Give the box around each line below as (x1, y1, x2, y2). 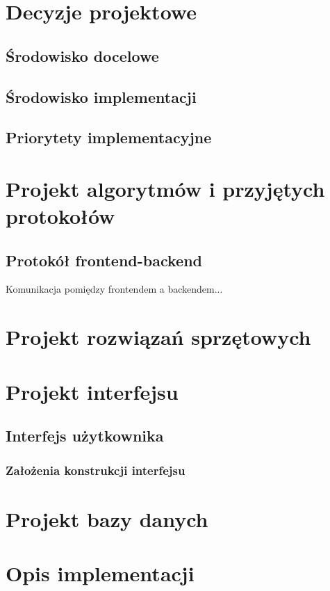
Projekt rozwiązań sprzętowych (6, 323, 311, 351)
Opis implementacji (6, 559, 195, 588)
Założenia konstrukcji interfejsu (6, 461, 185, 478)
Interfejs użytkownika (6, 425, 164, 446)
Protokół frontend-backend (6, 249, 202, 270)
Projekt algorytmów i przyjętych (6, 174, 325, 202)
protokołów (6, 202, 115, 230)
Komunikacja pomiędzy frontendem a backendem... (6, 282, 223, 296)
